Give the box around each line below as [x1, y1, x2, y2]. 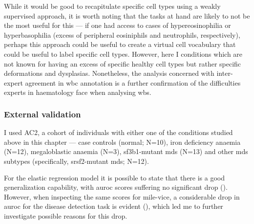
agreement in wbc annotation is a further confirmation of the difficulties [25, 77, 241, 88]
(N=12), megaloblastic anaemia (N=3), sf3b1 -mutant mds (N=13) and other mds [4, 146, 248, 157]
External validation [4, 108, 81, 120]
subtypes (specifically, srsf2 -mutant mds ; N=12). [4, 156, 149, 166]
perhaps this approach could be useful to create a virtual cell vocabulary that [4, 39, 236, 49]
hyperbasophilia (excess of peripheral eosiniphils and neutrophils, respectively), [4, 29, 240, 40]
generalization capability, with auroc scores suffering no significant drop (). [4, 182, 228, 192]
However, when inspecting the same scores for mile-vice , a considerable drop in [4, 191, 240, 202]
